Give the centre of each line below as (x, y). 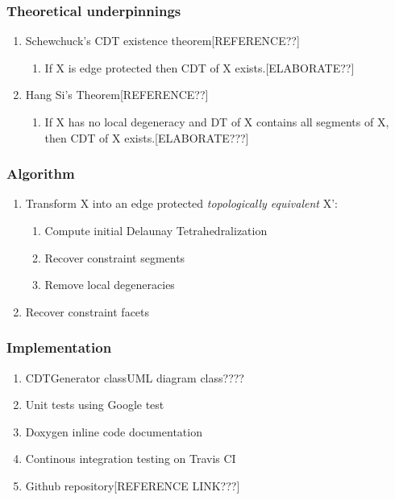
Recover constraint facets (87, 311)
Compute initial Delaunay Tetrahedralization (156, 230)
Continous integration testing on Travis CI (131, 459)
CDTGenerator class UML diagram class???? (135, 377)
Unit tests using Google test (95, 405)
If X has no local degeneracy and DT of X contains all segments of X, (217, 122)
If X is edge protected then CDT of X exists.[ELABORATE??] (200, 67)
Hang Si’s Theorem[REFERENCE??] (117, 95)
